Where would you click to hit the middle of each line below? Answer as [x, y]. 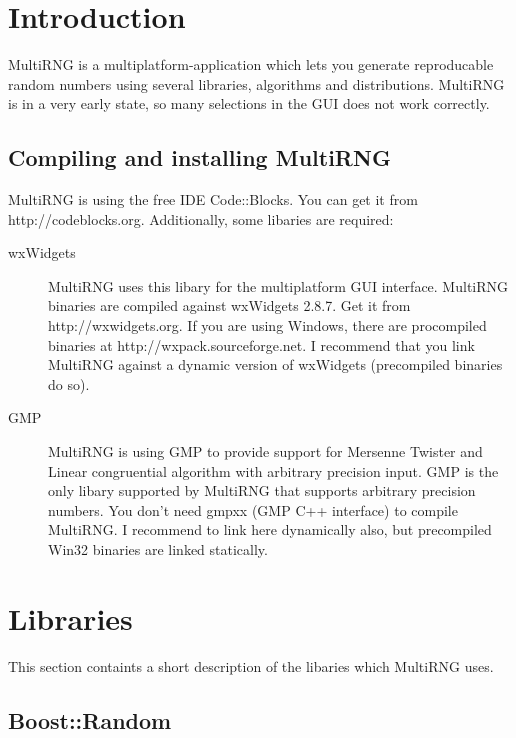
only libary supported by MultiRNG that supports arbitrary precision [262, 490]
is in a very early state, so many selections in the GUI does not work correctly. [249, 103]
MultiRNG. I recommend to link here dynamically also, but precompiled [270, 529]
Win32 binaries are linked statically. [158, 549]
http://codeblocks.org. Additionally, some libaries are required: [201, 218]
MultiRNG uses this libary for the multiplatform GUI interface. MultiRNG [278, 285]
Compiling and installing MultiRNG [199, 157]
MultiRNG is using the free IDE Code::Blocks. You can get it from [213, 199]
